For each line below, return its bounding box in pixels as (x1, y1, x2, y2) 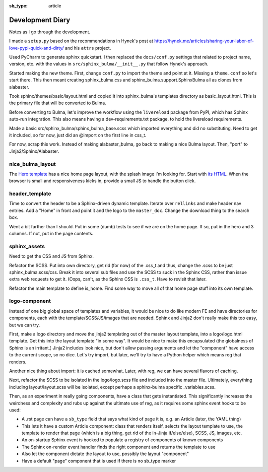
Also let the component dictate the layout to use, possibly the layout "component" (21, 451, 189, 457)
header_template (9, 190, 52, 197)
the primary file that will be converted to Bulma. (9, 100, 106, 106)
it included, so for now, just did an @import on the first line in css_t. (9, 132, 146, 138)
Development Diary (9, 15, 70, 24)
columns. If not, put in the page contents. (9, 231, 94, 236)
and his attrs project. (65, 45, 111, 51)
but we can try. (9, 322, 40, 328)
